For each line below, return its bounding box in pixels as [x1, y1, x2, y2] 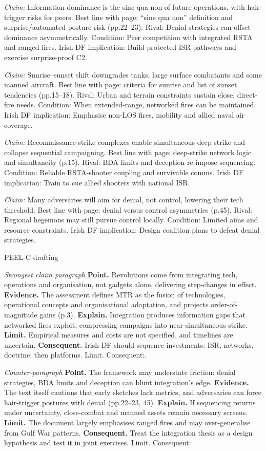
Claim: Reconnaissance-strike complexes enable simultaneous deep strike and [4, 137, 245, 147]
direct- [237, 89, 258, 100]
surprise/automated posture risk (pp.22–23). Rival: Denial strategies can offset [4, 22, 251, 32]
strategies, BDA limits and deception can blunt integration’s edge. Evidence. [4, 377, 249, 387]
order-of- [210, 299, 238, 310]
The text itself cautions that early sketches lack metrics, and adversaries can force [4, 387, 261, 398]
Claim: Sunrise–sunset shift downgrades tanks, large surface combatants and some [4, 69, 262, 80]
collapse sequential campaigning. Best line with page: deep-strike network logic [4, 146, 251, 157]
